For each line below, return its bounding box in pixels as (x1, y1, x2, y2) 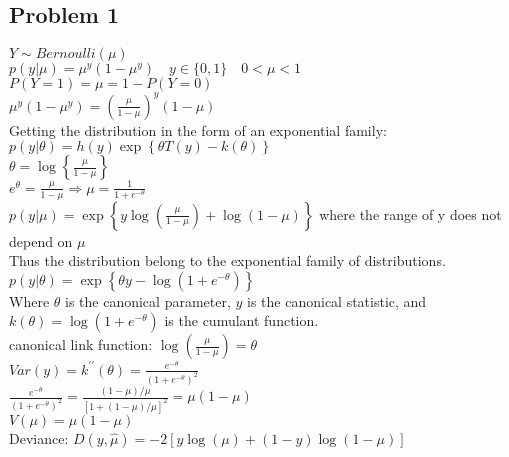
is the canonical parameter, (65, 290, 231, 311)
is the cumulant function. (164, 310, 319, 331)
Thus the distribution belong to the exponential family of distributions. (9, 250, 446, 271)
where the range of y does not (319, 203, 502, 224)
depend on (9, 230, 73, 251)
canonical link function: (9, 334, 153, 355)
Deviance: (9, 428, 69, 449)
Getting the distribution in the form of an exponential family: (9, 119, 387, 140)
